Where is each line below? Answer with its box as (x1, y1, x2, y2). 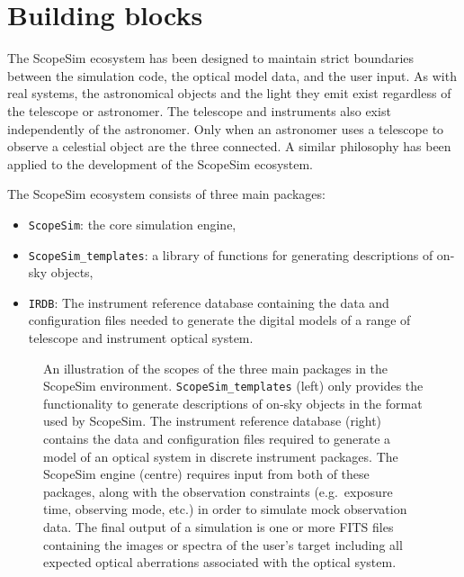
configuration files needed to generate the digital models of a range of (28, 311, 411, 329)
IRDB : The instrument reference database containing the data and (28, 293, 389, 311)
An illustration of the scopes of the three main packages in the (43, 358, 388, 377)
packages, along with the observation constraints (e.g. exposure (43, 482, 393, 500)
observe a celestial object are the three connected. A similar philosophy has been (7, 137, 451, 156)
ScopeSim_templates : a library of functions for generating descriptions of (28, 245, 433, 264)
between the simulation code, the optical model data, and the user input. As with (7, 66, 457, 85)
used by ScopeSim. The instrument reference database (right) (43, 411, 382, 430)
